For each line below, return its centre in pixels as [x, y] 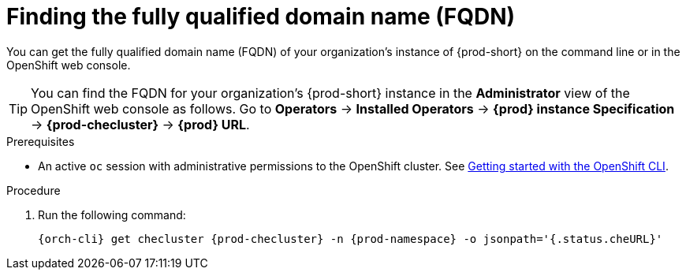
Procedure [34, 190]
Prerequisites [41, 141]
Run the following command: [112, 214]
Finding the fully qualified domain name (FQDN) [261, 17]
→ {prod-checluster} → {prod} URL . [140, 124]
